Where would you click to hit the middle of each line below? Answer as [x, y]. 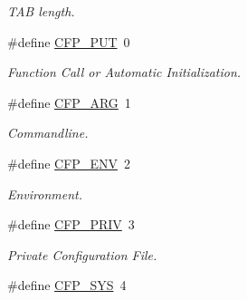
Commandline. [48, 133]
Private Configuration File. [82, 254]
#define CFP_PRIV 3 [71, 224]
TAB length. [41, 11]
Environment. [45, 194]
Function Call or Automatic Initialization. [124, 72]
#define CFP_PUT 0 [69, 41]
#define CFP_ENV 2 [69, 163]
